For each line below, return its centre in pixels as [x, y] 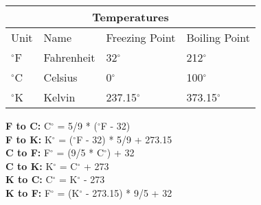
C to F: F [28, 153]
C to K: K [30, 166]
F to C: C [29, 125]
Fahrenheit [69, 57]
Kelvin [59, 97]
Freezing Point [141, 37]
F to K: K [29, 139]
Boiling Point [218, 37]
